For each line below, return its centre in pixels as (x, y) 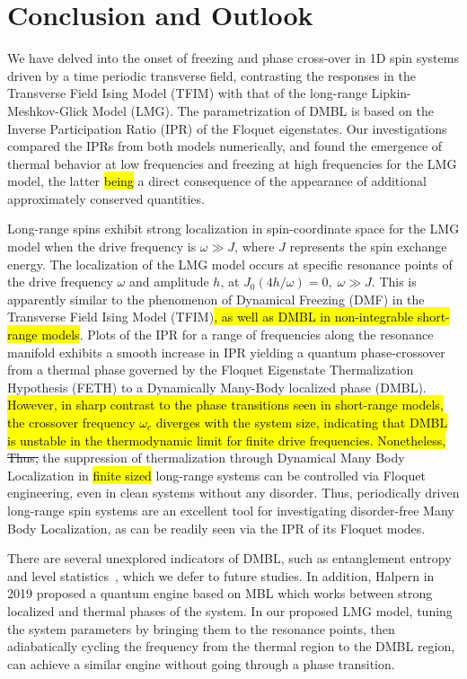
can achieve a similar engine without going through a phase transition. (201, 663)
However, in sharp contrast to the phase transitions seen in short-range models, (225, 405)
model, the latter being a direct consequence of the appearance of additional (217, 181)
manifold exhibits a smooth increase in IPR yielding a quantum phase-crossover (226, 352)
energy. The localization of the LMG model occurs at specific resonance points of (230, 264)
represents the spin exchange (368, 247)
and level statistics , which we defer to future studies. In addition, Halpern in (221, 575)
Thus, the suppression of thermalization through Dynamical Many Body (206, 458)
